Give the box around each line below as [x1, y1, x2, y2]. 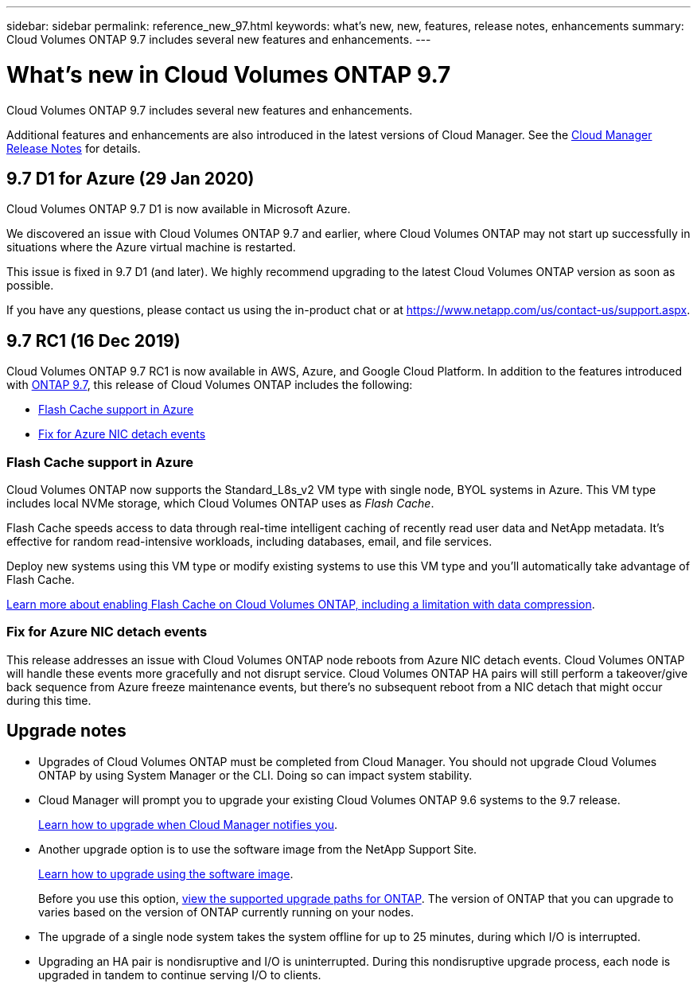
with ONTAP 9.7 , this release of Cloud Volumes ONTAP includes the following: [6, 378, 413, 392]
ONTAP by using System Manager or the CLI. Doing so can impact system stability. [38, 768, 473, 782]
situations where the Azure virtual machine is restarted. [6, 240, 296, 255]
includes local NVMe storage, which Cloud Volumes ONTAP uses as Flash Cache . [6, 496, 434, 510]
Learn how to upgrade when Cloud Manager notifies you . [38, 817, 338, 831]
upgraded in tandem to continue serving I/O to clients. [38, 967, 321, 982]
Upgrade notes [6, 721, 127, 741]
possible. [6, 278, 54, 293]
